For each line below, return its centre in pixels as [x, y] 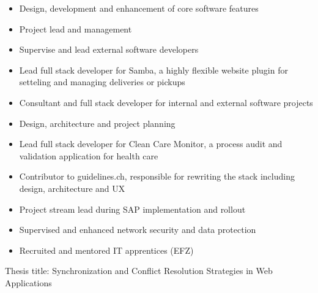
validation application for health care [89, 155]
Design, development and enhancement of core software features [139, 8]
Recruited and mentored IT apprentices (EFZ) [106, 250]
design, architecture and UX [72, 188]
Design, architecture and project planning [97, 123]
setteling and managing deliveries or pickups [102, 82]
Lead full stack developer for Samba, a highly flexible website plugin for [153, 70]
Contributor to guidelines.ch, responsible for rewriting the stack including [157, 176]
